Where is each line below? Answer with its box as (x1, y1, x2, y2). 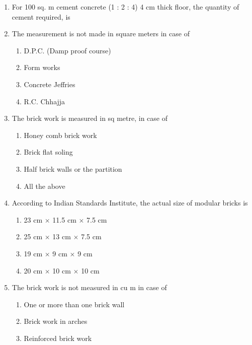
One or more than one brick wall (24, 299, 125, 309)
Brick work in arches (24, 316, 88, 326)
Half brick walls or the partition (24, 163, 122, 174)
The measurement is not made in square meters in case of (12, 28, 190, 39)
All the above (24, 180, 65, 191)
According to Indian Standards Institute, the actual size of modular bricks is (12, 197, 248, 208)
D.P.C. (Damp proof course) (24, 45, 111, 55)
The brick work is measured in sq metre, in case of (12, 113, 167, 123)
